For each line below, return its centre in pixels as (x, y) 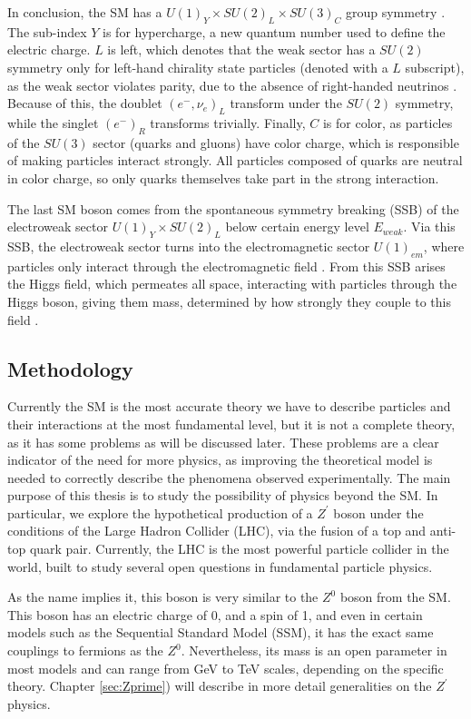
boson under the (378, 512)
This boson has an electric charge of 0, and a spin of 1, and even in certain (215, 614)
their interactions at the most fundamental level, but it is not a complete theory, (231, 424)
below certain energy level (297, 227)
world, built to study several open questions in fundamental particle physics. (220, 566)
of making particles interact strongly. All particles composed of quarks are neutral (235, 160)
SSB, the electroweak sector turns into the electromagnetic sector (189, 246)
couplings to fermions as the (85, 650)
